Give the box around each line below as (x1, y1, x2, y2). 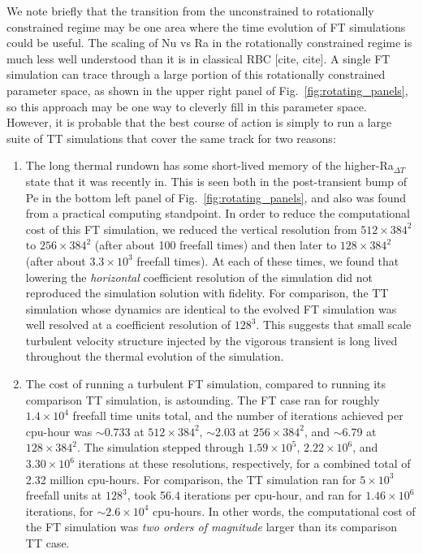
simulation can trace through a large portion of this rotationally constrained (6, 66, 386, 83)
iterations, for (25, 502, 93, 519)
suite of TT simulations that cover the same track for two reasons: (6, 129, 336, 146)
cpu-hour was (25, 422, 93, 439)
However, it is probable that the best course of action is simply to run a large (6, 114, 392, 131)
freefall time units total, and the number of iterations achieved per (72, 407, 404, 424)
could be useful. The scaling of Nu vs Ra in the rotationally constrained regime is (6, 34, 412, 51)
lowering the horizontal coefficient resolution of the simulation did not (25, 268, 373, 285)
